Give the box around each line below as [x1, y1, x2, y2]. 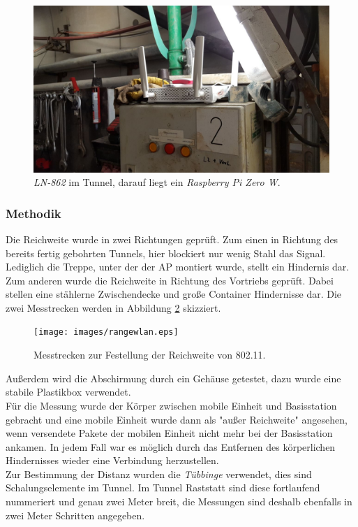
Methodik [6, 204, 61, 222]
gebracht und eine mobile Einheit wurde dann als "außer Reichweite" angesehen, [6, 412, 348, 426]
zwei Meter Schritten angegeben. [6, 507, 145, 522]
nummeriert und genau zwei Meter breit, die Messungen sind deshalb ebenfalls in [6, 494, 352, 509]
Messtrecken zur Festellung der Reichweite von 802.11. [33, 347, 266, 362]
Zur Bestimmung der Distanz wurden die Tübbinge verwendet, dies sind [6, 466, 312, 481]
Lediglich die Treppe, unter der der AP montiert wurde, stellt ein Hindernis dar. [6, 259, 350, 274]
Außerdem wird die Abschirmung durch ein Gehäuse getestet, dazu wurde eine [6, 370, 341, 385]
